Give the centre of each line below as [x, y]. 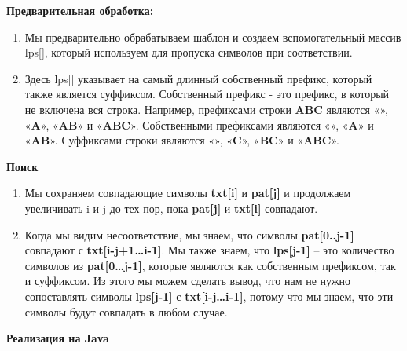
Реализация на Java [58, 338]
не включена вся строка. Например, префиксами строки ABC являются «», [206, 109]
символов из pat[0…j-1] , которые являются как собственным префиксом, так [210, 265]
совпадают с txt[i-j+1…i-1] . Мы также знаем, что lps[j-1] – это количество [209, 250]
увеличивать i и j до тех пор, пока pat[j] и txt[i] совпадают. [171, 208]
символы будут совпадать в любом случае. [126, 311]
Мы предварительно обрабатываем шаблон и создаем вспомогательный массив [213, 37]
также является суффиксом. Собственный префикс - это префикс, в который [207, 94]
